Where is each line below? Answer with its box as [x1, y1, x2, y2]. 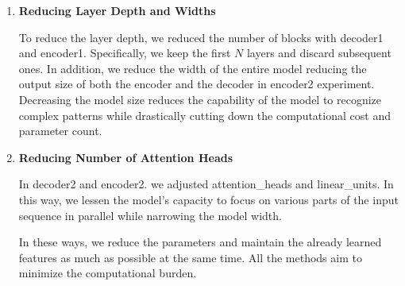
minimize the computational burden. [18, 265, 197, 281]
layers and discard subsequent [246, 44, 391, 61]
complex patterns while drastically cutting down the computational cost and [18, 106, 391, 123]
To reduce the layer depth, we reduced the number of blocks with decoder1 [18, 29, 384, 45]
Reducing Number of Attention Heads [18, 149, 233, 165]
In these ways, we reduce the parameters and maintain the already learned [18, 234, 382, 250]
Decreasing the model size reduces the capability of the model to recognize [18, 91, 382, 107]
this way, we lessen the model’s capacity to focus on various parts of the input [18, 191, 399, 207]
